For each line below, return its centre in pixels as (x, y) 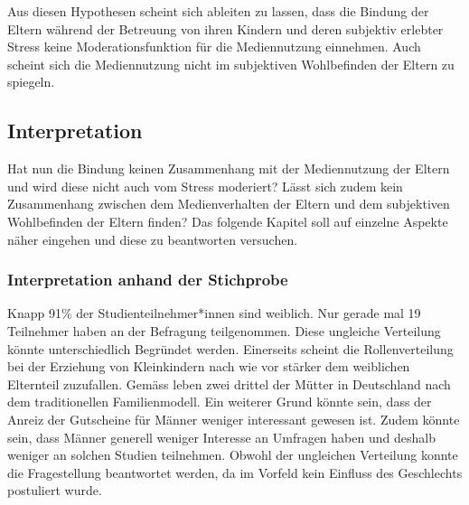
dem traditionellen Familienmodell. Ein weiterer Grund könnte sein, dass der (220, 402)
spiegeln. (31, 82)
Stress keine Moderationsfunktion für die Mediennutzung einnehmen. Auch (214, 47)
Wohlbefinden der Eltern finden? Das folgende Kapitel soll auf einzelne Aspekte (228, 221)
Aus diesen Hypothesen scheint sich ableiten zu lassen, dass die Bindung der (218, 11)
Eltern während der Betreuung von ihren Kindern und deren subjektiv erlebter (225, 28)
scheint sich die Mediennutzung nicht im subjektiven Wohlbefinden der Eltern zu (231, 64)
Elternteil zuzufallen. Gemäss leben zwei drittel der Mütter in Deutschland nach (229, 383)
